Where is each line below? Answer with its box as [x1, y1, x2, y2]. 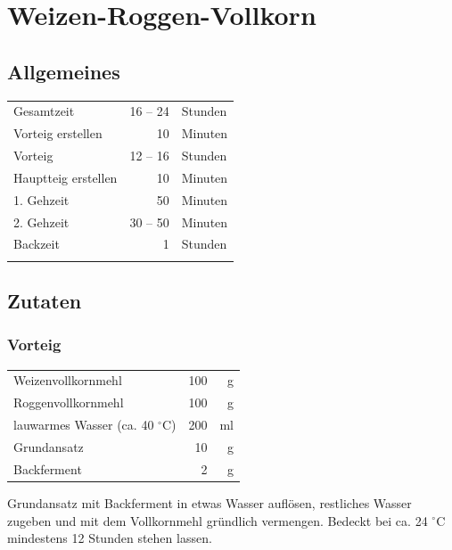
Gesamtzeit [13, 102, 75, 120]
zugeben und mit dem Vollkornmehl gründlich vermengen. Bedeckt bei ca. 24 [7, 511, 428, 529]
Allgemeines [7, 57, 120, 85]
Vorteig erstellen [13, 124, 103, 143]
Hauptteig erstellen [13, 168, 118, 186]
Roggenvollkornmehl [13, 393, 124, 412]
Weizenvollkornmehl [13, 371, 122, 390]
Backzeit [13, 234, 60, 253]
